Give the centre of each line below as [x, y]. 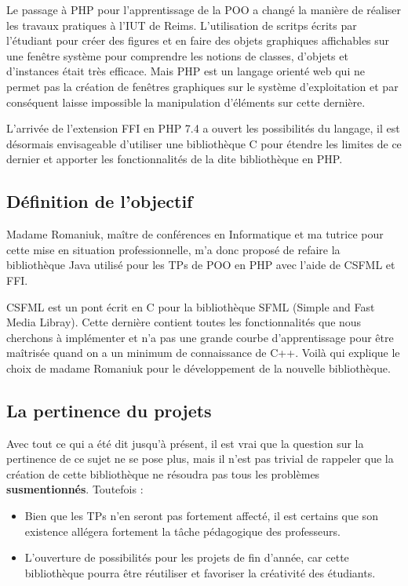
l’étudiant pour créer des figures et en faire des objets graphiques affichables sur [198, 40]
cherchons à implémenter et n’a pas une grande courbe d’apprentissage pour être [200, 337]
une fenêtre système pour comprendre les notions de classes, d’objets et [177, 55]
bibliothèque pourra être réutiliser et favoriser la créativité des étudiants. [200, 572]
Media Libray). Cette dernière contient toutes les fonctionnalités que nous [184, 322]
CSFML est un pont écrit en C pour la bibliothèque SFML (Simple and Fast [191, 306]
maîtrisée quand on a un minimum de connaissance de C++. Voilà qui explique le [203, 353]
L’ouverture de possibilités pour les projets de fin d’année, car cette [187, 557]
